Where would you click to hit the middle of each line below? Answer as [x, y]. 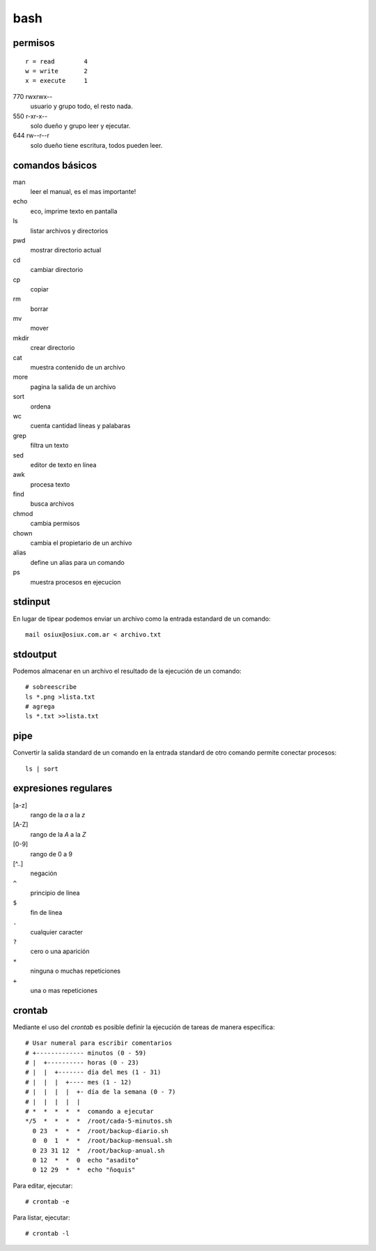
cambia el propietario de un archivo [81, 543]
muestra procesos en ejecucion [76, 582]
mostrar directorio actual [66, 250]
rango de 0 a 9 [52, 854]
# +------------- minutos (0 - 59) [86, 1053]
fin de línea [46, 912]
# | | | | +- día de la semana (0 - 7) [101, 1092]
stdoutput [35, 654]
